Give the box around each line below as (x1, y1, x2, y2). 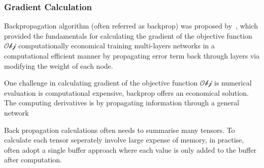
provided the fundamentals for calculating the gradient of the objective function (4, 30, 252, 41)
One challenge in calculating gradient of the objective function (4, 77, 198, 88)
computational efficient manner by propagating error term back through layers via (4, 50, 260, 61)
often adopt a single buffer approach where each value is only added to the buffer (4, 144, 256, 155)
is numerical (214, 77, 252, 88)
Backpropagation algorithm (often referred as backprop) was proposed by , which (4, 20, 258, 31)
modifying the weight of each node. (4, 60, 113, 71)
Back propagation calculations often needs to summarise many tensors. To (4, 124, 235, 135)
